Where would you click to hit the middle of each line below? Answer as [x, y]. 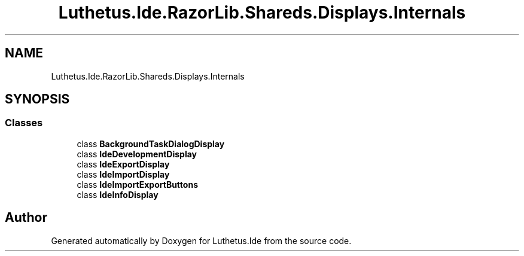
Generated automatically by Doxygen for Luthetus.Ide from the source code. [201, 240]
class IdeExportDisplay [123, 164]
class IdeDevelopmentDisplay [137, 154]
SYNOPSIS [37, 99]
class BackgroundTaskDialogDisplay [151, 144]
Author [26, 218]
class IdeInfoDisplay [118, 194]
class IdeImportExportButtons [137, 184]
